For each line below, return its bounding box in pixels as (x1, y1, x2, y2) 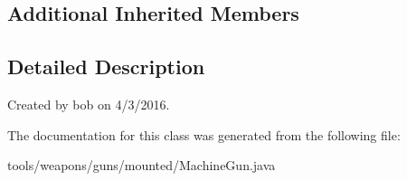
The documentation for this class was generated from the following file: (7, 125, 401, 144)
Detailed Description (7, 52, 205, 81)
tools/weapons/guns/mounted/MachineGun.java (7, 156, 276, 175)
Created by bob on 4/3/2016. (7, 94, 170, 113)
